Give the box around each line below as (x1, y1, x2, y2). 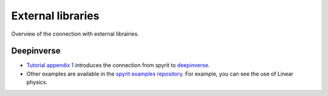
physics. (26, 78, 48, 86)
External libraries (11, 9, 100, 22)
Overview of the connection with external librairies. (11, 30, 139, 37)
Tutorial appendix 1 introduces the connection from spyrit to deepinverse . (26, 62, 210, 69)
